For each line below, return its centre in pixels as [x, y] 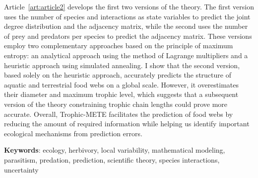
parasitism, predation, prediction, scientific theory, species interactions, [112, 159]
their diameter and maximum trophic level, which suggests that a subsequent [121, 94]
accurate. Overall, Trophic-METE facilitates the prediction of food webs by [119, 114]
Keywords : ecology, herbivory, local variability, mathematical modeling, [115, 150]
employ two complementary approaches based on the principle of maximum [119, 45]
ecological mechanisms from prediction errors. [73, 133]
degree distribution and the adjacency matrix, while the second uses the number [126, 26]
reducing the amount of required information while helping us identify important [127, 124]
